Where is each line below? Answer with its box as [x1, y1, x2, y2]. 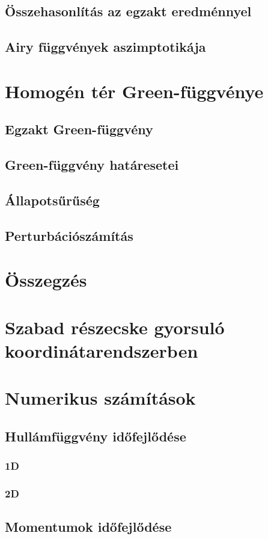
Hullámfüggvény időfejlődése [5, 426, 186, 445]
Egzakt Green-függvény [5, 120, 153, 139]
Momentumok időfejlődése [5, 517, 172, 536]
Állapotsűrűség [5, 190, 100, 209]
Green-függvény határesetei [5, 155, 179, 174]
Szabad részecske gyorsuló [5, 314, 225, 339]
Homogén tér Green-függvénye [5, 78, 264, 103]
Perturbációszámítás [5, 226, 133, 245]
